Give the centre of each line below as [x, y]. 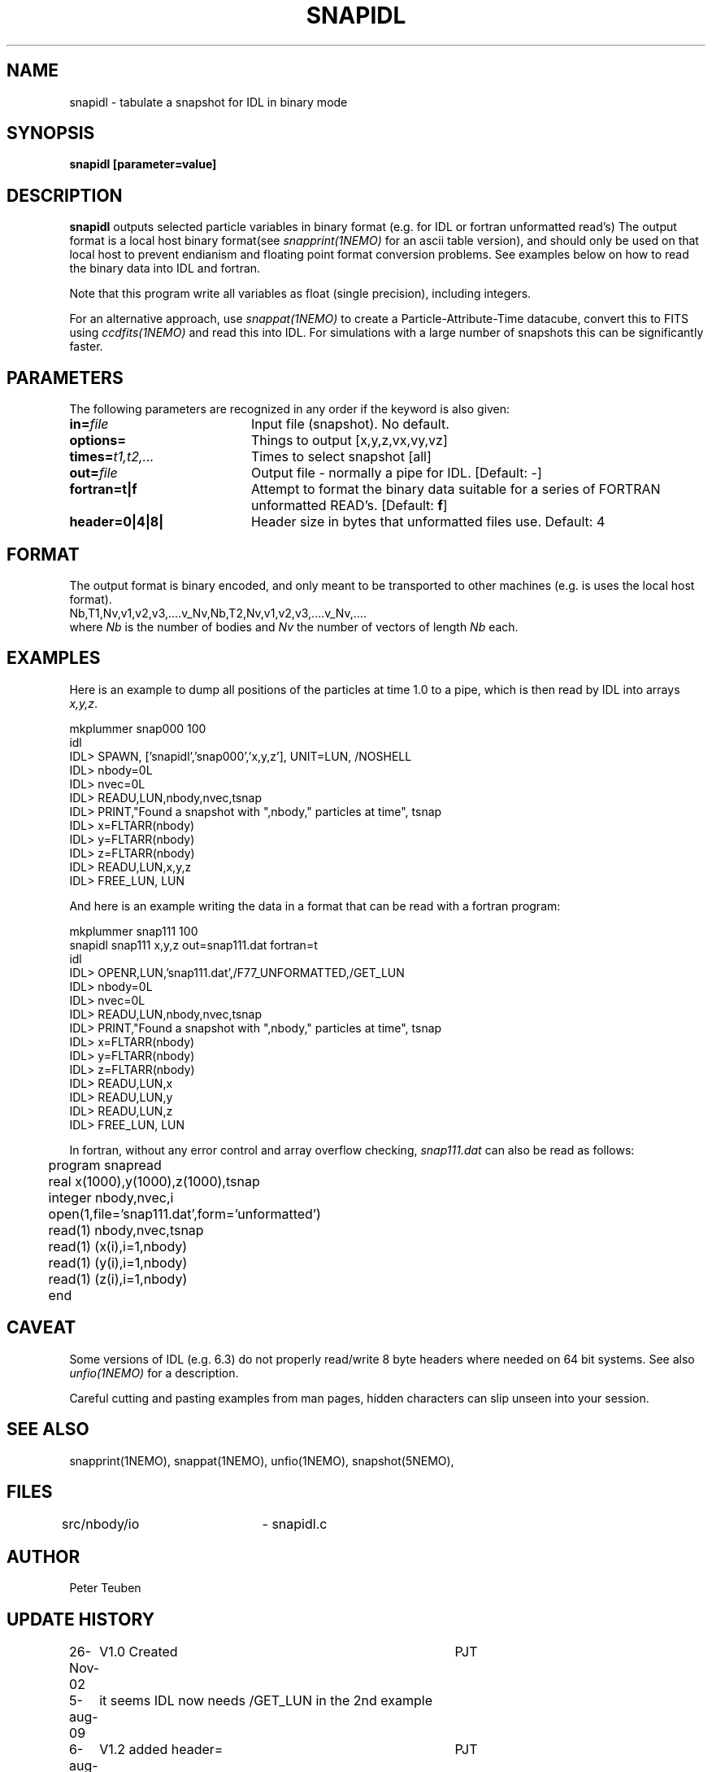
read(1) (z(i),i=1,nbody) [118, 1279]
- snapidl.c [295, 1524]
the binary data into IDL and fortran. [165, 268]
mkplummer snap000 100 [138, 728]
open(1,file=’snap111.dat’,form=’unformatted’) [185, 1213]
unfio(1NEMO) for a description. [154, 1373]
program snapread [105, 1165]
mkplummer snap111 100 [134, 931]
